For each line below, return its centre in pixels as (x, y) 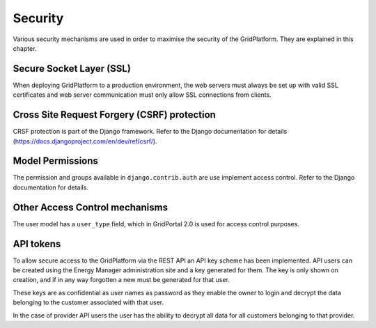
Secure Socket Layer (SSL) (72, 69)
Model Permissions (56, 161)
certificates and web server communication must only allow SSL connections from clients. (142, 95)
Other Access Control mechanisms (91, 207)
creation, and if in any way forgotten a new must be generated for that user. (121, 280)
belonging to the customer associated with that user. (88, 302)
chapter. (25, 48)
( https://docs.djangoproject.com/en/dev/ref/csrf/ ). (85, 141)
